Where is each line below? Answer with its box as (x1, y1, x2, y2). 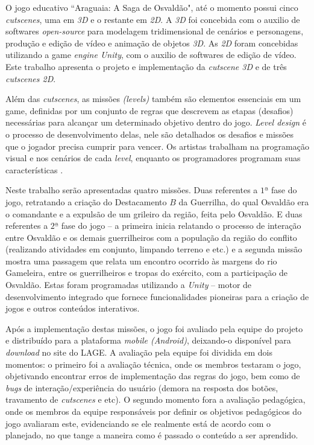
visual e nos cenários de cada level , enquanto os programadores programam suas (5, 152, 301, 164)
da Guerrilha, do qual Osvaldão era (178, 195, 309, 208)
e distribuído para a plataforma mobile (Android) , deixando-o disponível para (5, 334, 291, 347)
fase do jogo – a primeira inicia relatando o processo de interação (61, 219, 301, 232)
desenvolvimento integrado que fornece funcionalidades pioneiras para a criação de (5, 290, 309, 303)
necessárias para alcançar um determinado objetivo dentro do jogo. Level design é (5, 116, 306, 129)
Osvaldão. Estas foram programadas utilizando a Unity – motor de (5, 278, 252, 291)
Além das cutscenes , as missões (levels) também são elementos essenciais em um (5, 92, 301, 105)
